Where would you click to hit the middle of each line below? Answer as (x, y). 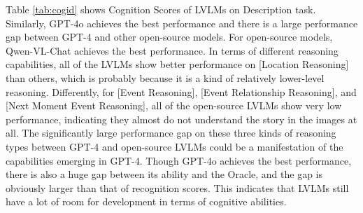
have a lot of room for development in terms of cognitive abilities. (146, 201)
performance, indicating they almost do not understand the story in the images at (181, 119)
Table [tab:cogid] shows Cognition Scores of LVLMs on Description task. (161, 9)
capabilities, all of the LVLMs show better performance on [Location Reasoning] (177, 64)
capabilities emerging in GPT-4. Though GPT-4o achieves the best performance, (179, 160)
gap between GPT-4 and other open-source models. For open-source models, (169, 37)
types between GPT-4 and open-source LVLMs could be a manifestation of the (175, 146)
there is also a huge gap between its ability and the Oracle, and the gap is (164, 174)
